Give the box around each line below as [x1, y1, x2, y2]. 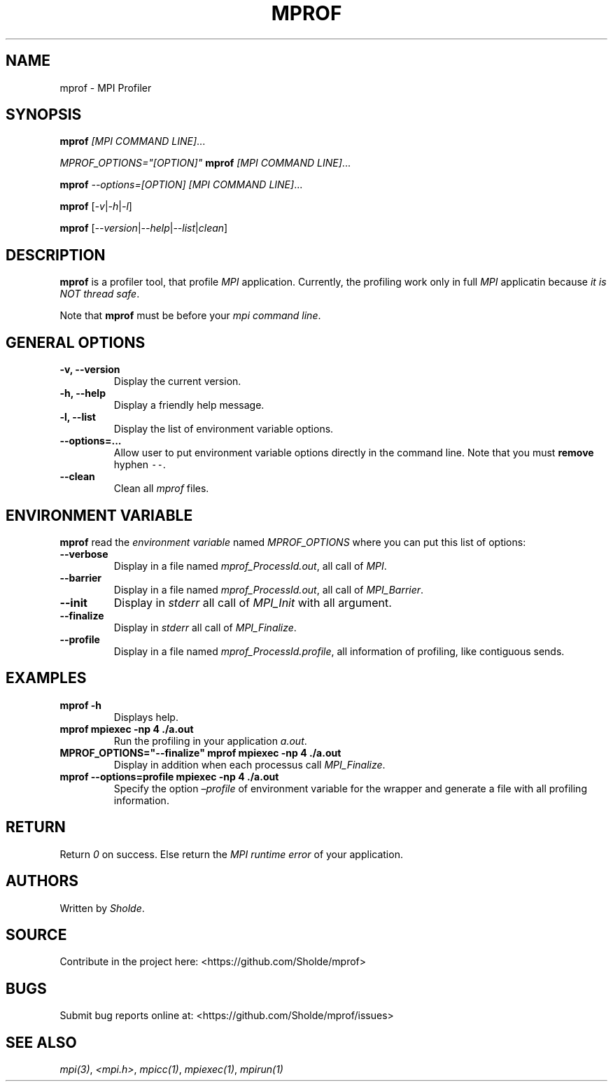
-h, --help [59, 387, 106, 400]
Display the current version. [113, 375, 241, 388]
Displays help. [113, 710, 178, 723]
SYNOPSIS [6, 106, 82, 124]
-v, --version [59, 363, 120, 376]
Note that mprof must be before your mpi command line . [59, 309, 321, 322]
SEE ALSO [6, 1033, 77, 1051]
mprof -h [59, 699, 102, 711]
